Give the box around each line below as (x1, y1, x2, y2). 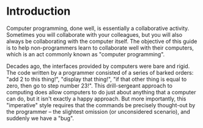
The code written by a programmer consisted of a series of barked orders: (6, 69, 194, 76)
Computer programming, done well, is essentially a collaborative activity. (6, 24, 190, 32)
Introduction (6, 4, 71, 18)
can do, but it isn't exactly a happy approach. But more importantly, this (6, 95, 186, 102)
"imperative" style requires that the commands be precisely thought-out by (6, 101, 196, 108)
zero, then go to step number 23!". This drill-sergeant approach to (6, 81, 173, 89)
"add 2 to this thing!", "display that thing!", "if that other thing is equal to (6, 75, 187, 83)
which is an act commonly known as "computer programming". (6, 50, 165, 58)
